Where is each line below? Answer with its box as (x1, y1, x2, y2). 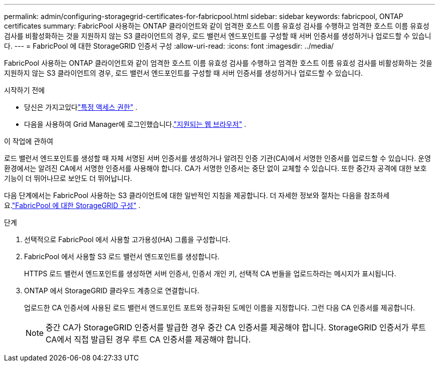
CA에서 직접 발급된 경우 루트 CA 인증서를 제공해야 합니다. (46, 334, 251, 344)
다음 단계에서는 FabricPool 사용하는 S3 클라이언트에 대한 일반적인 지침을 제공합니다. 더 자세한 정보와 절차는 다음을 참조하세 (4, 191, 390, 200)
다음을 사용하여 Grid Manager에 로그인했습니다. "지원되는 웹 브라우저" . (24, 120, 247, 128)
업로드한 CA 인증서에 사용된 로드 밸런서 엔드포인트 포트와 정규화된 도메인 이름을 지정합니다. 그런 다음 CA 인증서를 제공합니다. (24, 303, 415, 312)
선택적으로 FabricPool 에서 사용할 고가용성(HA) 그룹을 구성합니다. (24, 235, 231, 244)
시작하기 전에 (4, 86, 45, 94)
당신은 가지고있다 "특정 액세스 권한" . (24, 103, 138, 111)
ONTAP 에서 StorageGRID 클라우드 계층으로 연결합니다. (24, 286, 199, 295)
